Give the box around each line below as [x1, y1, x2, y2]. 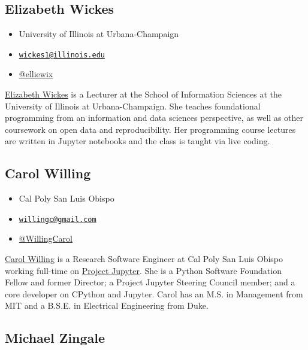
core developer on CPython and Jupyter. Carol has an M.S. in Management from [5, 287, 303, 300]
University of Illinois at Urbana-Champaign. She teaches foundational [5, 99, 261, 112]
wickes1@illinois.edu [19, 50, 105, 59]
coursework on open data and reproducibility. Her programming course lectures [5, 123, 296, 135]
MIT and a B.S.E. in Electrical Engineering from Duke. [5, 299, 209, 312]
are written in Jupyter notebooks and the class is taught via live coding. [5, 135, 270, 147]
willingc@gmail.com [19, 215, 96, 224]
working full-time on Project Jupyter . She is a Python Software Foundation [5, 264, 282, 276]
